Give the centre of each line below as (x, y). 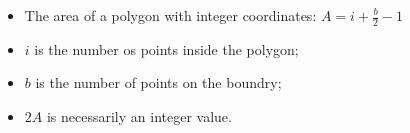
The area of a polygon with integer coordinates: (170, 15)
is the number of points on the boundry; (158, 82)
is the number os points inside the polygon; (166, 48)
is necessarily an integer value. (139, 116)
